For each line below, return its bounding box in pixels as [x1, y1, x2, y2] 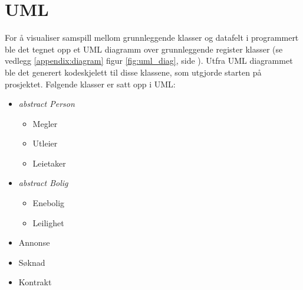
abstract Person [18, 97, 75, 110]
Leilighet [32, 216, 64, 229]
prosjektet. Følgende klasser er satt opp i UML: [5, 77, 176, 90]
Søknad [18, 256, 45, 268]
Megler [32, 117, 58, 129]
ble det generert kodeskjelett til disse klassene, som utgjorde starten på [5, 66, 262, 78]
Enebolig [32, 197, 65, 209]
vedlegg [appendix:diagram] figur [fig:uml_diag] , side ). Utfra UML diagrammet [5, 54, 293, 67]
